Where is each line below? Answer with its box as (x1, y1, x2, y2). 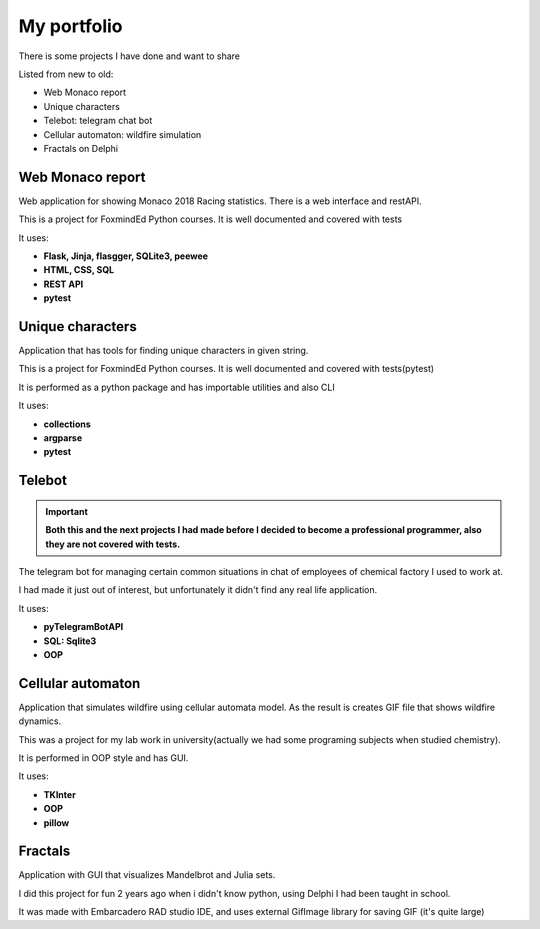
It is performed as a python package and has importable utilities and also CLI (18, 381, 335, 393)
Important (45, 505, 89, 517)
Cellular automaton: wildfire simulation (43, 128, 202, 140)
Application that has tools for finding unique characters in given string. (18, 345, 309, 357)
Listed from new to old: (18, 68, 114, 80)
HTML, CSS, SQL (43, 264, 115, 276)
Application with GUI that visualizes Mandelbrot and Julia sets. (18, 869, 276, 881)
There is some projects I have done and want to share (18, 50, 240, 62)
